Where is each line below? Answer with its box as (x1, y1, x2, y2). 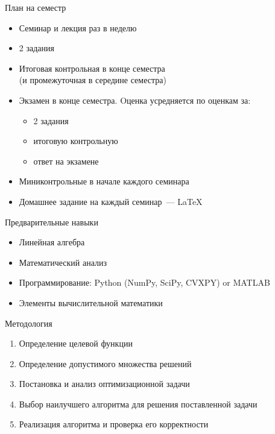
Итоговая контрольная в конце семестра (19, 61, 165, 74)
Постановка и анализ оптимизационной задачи (19, 377, 190, 390)
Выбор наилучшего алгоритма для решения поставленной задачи (19, 397, 258, 410)
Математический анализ (19, 256, 107, 268)
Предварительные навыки (5, 215, 98, 228)
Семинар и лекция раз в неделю (19, 21, 137, 34)
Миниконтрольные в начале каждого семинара (19, 175, 189, 187)
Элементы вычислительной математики (19, 296, 163, 309)
